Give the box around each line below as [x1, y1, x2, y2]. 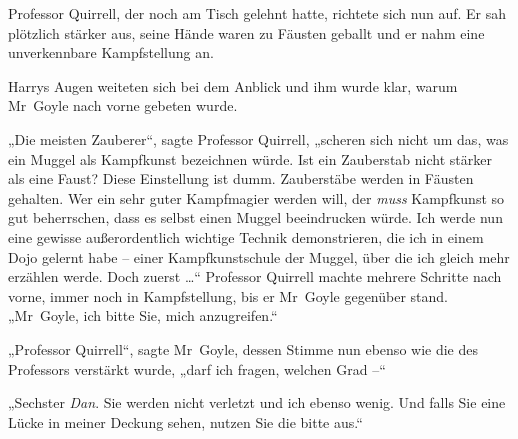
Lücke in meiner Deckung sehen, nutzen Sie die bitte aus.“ [8, 411, 363, 432]
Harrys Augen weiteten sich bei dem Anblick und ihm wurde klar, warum [8, 75, 458, 96]
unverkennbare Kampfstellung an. [8, 42, 214, 63]
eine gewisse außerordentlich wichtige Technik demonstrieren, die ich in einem [8, 226, 484, 247]
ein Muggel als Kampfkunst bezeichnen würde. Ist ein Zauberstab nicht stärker [8, 148, 492, 169]
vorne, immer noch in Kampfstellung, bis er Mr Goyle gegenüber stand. [8, 285, 448, 306]
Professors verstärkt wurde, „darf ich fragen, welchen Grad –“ [8, 358, 386, 379]
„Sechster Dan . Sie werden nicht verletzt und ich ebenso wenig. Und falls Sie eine [8, 392, 506, 413]
